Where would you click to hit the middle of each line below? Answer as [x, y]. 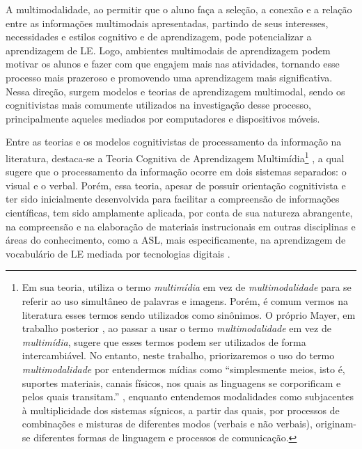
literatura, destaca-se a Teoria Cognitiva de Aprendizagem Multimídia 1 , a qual [175, 157]
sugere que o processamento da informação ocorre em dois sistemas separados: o [176, 172]
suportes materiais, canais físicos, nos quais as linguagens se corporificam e [181, 383]
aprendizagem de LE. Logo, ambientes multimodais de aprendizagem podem [168, 50]
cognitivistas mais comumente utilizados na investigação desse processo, [158, 105]
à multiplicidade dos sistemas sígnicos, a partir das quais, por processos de [181, 410]
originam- [336, 424]
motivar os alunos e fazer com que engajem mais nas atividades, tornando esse [173, 64]
